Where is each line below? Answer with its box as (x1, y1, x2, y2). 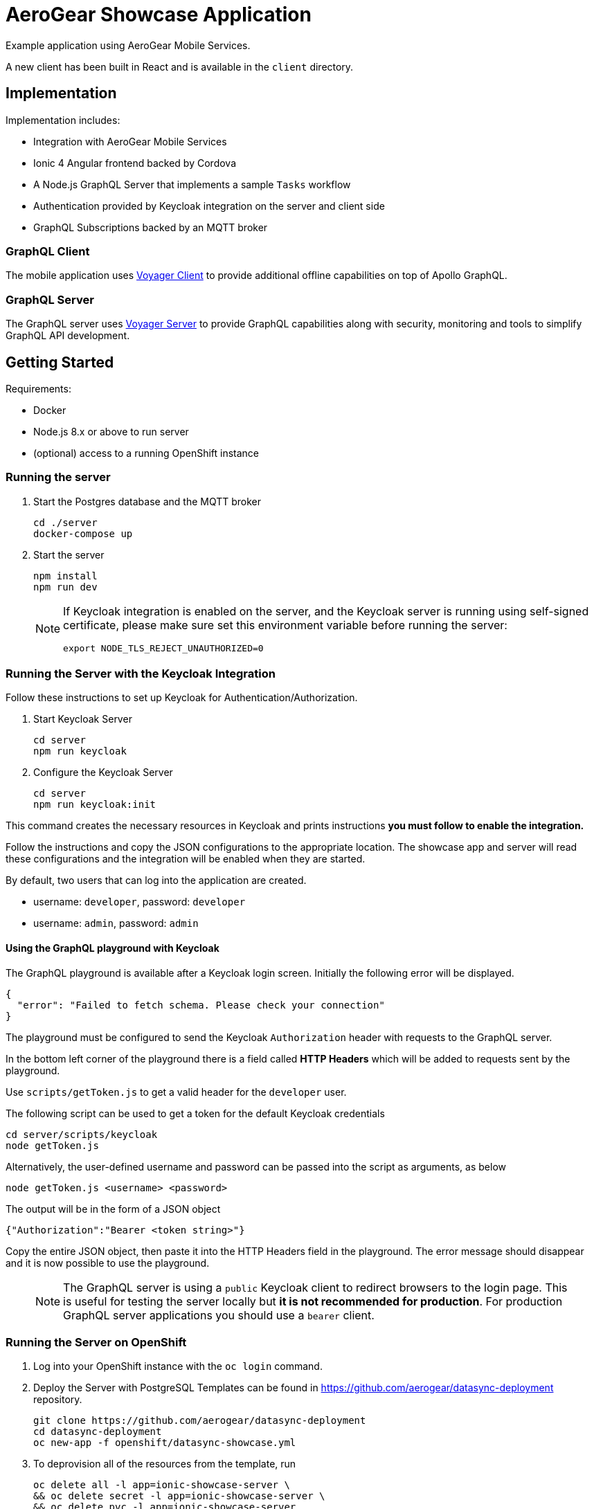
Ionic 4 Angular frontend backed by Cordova (33, 156, 236, 169)
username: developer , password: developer (33, 896, 246, 908)
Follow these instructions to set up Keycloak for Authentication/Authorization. (6, 692, 358, 704)
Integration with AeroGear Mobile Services (33, 135, 227, 147)
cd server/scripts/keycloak (6, 1128, 158, 1140)
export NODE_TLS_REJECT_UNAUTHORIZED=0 (63, 642, 264, 653)
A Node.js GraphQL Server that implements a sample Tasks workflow (33, 178, 351, 190)
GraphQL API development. (6, 329, 130, 342)
